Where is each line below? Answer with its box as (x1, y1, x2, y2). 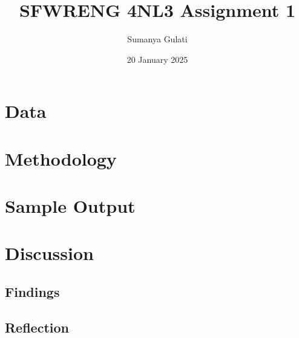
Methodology (5, 146, 117, 171)
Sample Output (5, 193, 136, 218)
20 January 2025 (126, 53, 188, 65)
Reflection (5, 317, 69, 336)
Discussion (5, 241, 94, 265)
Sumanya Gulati (127, 33, 188, 45)
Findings (5, 282, 60, 301)
